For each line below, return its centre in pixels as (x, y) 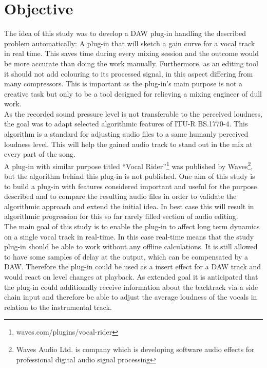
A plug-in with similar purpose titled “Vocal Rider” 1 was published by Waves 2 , (129, 165)
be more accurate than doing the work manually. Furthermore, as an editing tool (131, 63)
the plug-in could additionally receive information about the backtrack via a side (131, 287)
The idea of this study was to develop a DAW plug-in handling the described (125, 33)
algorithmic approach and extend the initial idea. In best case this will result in (129, 206)
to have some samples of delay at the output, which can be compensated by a (126, 256)
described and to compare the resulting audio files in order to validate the (120, 196)
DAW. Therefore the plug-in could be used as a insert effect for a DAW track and (133, 266)
